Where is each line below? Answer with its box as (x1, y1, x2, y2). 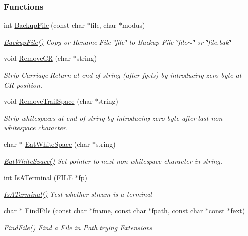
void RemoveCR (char (4, 53, 71, 63)
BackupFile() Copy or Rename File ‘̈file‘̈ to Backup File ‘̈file (4, 36, 187, 47)
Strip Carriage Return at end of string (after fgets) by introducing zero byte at (4, 70, 242, 80)
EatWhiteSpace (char (25, 139, 90, 149)
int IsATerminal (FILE (4, 172, 73, 183)
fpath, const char (151, 205, 203, 216)
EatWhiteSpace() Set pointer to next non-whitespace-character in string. (4, 155, 223, 166)
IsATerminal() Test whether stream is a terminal (4, 189, 152, 199)
